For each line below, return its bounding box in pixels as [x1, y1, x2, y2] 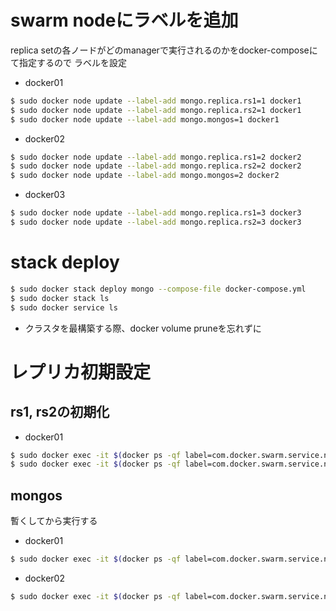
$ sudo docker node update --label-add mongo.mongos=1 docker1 [10, 114, 280, 125]
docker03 [24, 189, 66, 201]
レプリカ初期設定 [10, 361, 152, 383]
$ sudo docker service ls [10, 302, 118, 313]
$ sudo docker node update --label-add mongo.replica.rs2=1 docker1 [10, 105, 302, 115]
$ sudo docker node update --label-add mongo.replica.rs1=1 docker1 [10, 96, 302, 106]
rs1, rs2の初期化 [10, 404, 110, 421]
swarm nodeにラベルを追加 [10, 9, 239, 32]
